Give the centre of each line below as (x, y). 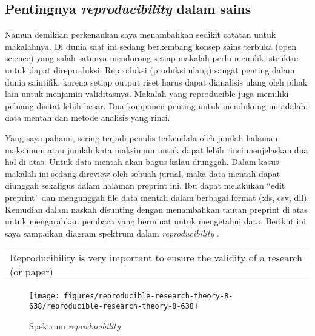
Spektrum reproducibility (75, 325)
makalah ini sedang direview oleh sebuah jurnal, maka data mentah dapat (143, 173)
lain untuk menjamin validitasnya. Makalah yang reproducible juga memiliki (147, 94)
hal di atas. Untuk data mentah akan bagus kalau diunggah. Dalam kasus (142, 162)
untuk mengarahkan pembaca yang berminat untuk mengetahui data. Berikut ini (155, 221)
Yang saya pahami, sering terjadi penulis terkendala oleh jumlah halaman (141, 137)
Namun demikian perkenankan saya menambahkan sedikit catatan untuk (141, 34)
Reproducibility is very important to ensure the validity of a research (156, 258)
